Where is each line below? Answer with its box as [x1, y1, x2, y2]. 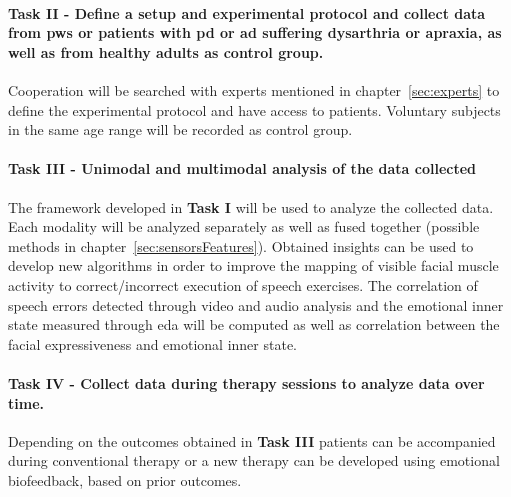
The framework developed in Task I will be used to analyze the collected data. [8, 196, 494, 217]
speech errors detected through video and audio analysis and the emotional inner [8, 294, 504, 315]
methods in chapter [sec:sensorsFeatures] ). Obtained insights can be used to [8, 235, 474, 256]
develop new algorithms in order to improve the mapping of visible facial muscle [8, 255, 499, 276]
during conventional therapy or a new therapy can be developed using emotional [8, 450, 500, 471]
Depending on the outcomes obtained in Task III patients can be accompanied [8, 430, 496, 451]
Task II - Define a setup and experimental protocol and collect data [8, 2, 486, 23]
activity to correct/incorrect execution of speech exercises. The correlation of [8, 274, 478, 295]
